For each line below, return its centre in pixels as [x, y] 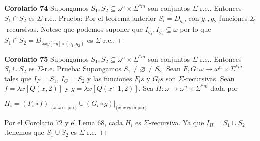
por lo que [196, 29]
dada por [224, 88]
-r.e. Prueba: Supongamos [82, 69]
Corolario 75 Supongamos [46, 59]
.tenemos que [24, 132]
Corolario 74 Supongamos [46, 8]
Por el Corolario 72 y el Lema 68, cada [63, 122]
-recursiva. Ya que [177, 122]
